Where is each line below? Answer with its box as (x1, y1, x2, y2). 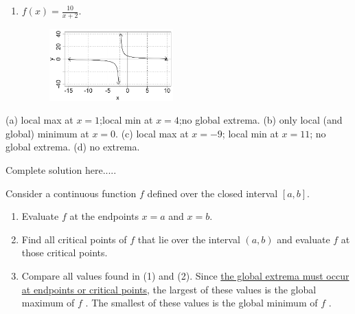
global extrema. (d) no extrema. (5, 139, 140, 154)
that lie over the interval (137, 232, 240, 246)
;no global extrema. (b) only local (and (179, 113, 343, 127)
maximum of (21, 295, 75, 310)
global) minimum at (5, 126, 89, 140)
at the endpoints (69, 209, 139, 223)
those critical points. (21, 245, 108, 260)
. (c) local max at (115, 126, 189, 140)
